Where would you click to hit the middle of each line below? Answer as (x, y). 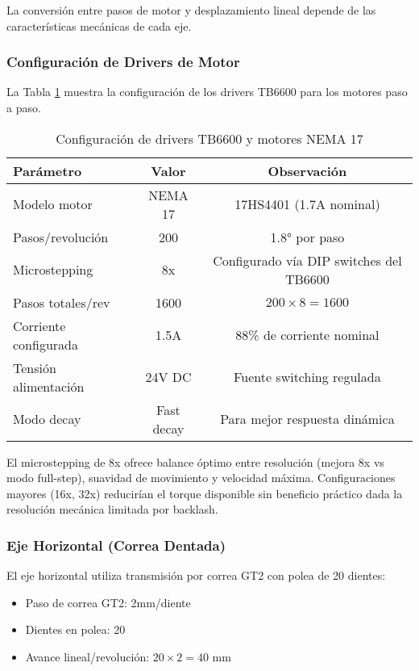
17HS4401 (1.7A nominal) (307, 204)
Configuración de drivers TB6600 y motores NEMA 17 (209, 138)
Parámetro (48, 170)
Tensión (35, 367)
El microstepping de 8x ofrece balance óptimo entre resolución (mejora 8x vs (195, 461)
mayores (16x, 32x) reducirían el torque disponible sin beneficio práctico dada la (205, 493)
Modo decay (47, 419)
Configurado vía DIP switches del (307, 260)
